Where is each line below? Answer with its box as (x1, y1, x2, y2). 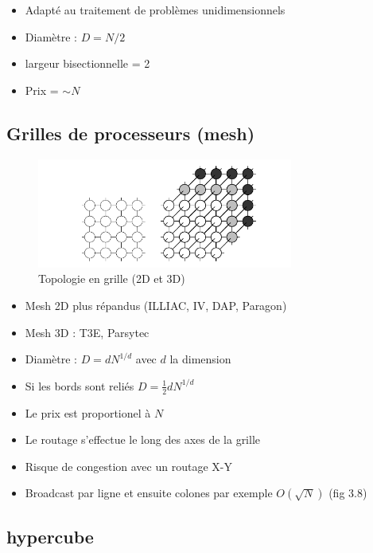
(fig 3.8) (328, 484, 367, 501)
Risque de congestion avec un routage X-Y (25, 457, 232, 474)
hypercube (6, 524, 94, 548)
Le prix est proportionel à (25, 404, 151, 421)
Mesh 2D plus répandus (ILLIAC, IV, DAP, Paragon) (25, 297, 287, 314)
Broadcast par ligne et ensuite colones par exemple (25, 484, 273, 501)
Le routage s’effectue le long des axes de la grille (25, 431, 261, 448)
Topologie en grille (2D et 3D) (38, 270, 185, 287)
